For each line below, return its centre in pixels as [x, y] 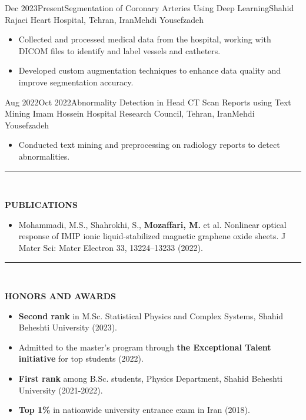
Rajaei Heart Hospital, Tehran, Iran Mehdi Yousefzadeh [104, 19]
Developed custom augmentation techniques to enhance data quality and [150, 70]
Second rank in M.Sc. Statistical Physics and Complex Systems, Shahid [151, 315]
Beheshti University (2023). [68, 327]
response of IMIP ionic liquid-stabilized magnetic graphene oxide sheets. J [152, 236]
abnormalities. [44, 156]
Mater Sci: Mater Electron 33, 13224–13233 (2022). [111, 247]
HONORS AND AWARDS [61, 296]
